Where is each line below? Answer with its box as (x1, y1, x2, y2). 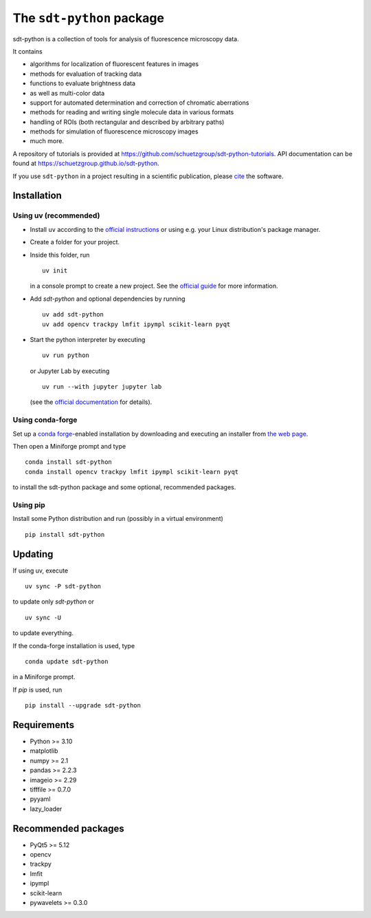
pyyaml (30, 795, 51, 803)
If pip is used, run (12, 685, 63, 694)
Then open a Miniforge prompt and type (12, 442, 126, 450)
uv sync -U (25, 613, 62, 621)
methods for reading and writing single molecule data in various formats (30, 108, 234, 116)
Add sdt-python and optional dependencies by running (30, 295, 185, 303)
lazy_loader (30, 804, 63, 813)
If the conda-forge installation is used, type (12, 641, 135, 650)
